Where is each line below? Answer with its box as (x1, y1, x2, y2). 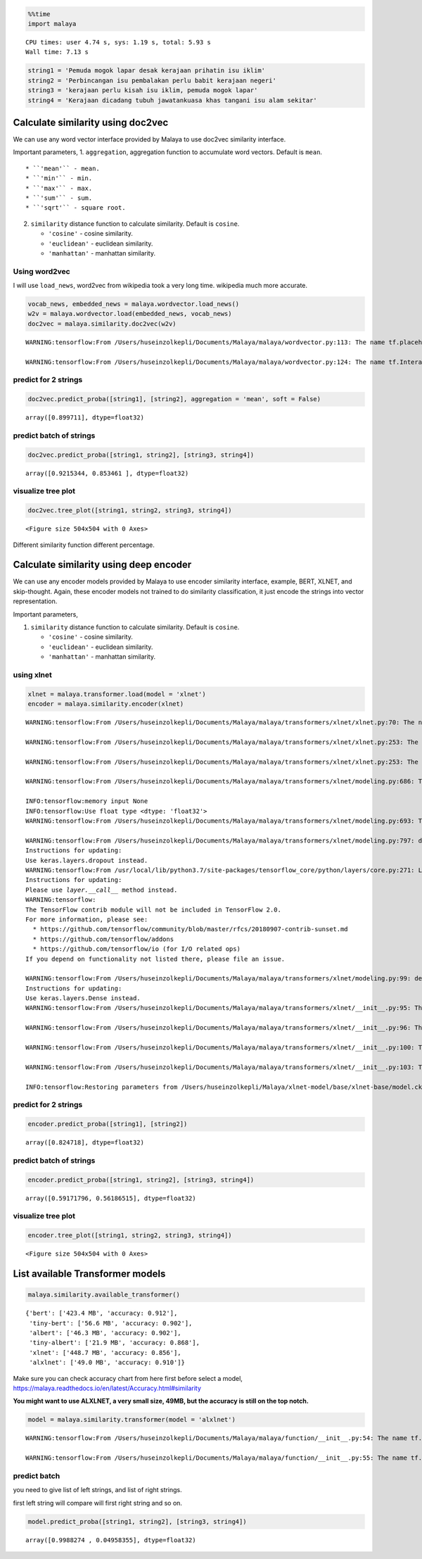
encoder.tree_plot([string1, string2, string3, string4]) (27, 1232, 232, 1239)
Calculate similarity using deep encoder (13, 559, 192, 571)
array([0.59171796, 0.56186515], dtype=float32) (25, 1194, 196, 1202)
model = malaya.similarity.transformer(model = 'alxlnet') (27, 1415, 236, 1424)
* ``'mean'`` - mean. (25, 164, 100, 172)
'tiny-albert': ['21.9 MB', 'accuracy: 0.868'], (29, 1339, 200, 1347)
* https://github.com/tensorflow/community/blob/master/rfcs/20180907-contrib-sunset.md (32, 926, 348, 933)
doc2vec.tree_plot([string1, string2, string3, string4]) (27, 507, 232, 515)
